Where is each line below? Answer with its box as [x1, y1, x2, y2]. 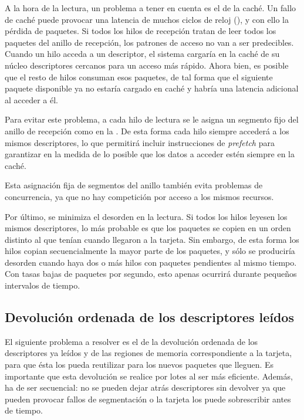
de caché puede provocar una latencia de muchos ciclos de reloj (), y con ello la [5, 13, 289, 25]
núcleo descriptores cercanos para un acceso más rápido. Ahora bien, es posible [5, 59, 289, 71]
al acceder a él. [5, 93, 59, 106]
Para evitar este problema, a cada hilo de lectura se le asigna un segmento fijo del [5, 113, 299, 126]
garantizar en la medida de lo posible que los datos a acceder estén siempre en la [5, 148, 295, 160]
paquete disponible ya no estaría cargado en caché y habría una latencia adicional [5, 82, 299, 94]
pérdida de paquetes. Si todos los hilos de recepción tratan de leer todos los [5, 25, 276, 37]
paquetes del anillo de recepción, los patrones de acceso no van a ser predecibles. [5, 36, 294, 48]
